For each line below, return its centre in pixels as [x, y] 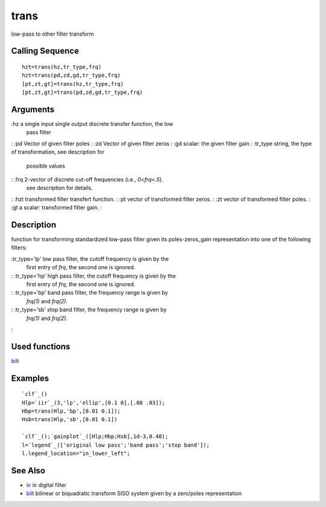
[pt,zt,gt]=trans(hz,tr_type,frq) [73, 84]
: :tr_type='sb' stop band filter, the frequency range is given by [89, 310]
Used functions [41, 346]
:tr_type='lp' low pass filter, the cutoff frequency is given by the [90, 259]
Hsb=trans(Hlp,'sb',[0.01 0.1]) [70, 420]
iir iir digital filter [46, 485]
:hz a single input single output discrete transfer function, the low [92, 124]
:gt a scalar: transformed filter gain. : [56, 208]
